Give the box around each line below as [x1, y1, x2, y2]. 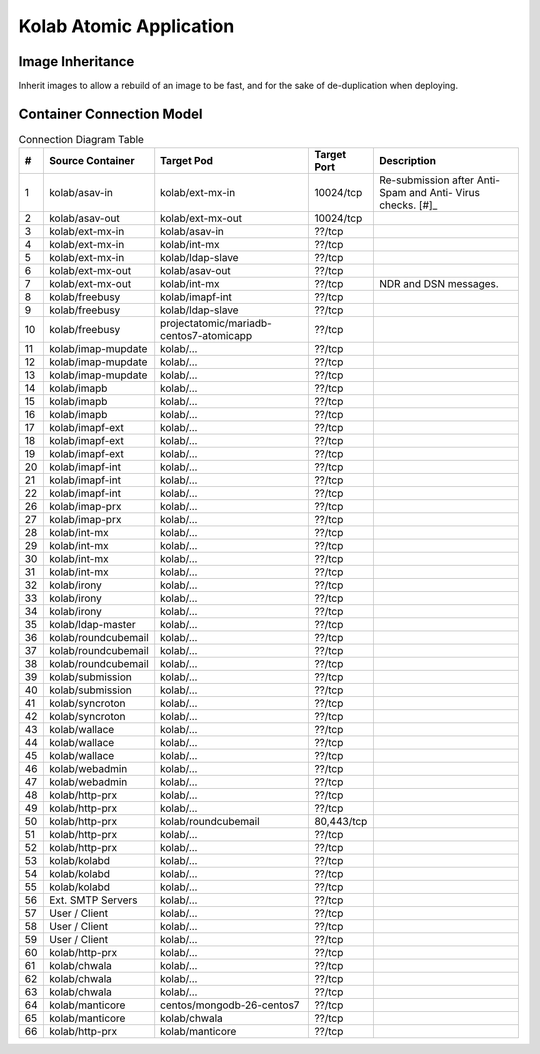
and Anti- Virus [408, 186, 480, 200]
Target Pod [160, 154, 214, 168]
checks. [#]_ [378, 198, 438, 212]
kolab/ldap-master [48, 618, 136, 632]
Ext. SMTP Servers [48, 893, 138, 907]
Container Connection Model [18, 105, 203, 122]
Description [378, 154, 437, 168]
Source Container [48, 154, 135, 168]
